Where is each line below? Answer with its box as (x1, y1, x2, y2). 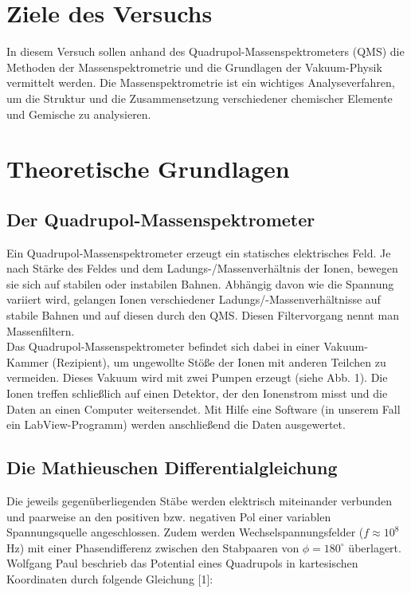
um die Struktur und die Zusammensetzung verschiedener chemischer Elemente (6, 89, 393, 106)
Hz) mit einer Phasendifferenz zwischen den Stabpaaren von (6, 539, 299, 556)
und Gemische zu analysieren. (6, 105, 151, 122)
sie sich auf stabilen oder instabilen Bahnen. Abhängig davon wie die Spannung (6, 275, 394, 292)
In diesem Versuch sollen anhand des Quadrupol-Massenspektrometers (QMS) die (6, 43, 405, 60)
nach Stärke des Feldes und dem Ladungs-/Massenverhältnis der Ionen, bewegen (6, 260, 398, 277)
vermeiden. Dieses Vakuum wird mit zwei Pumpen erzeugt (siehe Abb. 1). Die (6, 369, 388, 386)
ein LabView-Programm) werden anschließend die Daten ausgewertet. (6, 416, 346, 433)
